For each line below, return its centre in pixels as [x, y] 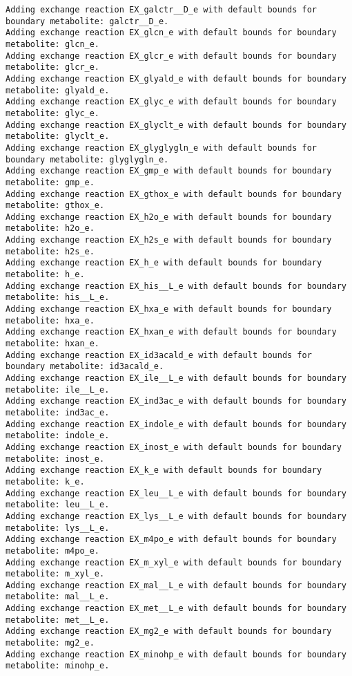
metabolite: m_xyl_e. [55, 574]
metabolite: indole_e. [58, 436]
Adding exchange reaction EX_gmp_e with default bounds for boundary [169, 171]
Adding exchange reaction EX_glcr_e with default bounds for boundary [171, 56]
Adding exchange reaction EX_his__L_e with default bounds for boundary [176, 286]
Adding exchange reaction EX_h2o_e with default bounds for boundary [169, 217]
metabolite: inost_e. [55, 459]
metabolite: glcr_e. [53, 67]
